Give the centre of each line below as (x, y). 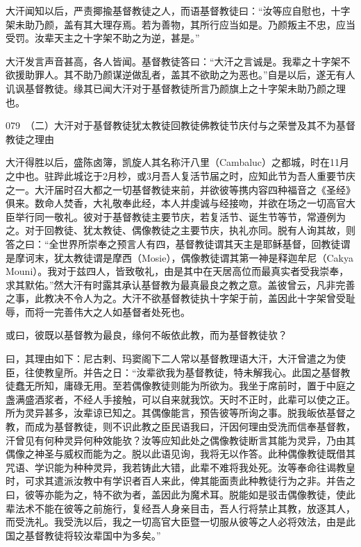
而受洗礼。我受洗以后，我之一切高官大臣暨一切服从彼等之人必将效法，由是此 (180, 522)
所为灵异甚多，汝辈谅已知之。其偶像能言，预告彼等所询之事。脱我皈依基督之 (180, 413)
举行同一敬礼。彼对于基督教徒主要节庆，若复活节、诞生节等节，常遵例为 (180, 216)
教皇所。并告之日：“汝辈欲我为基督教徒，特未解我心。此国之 (183, 372)
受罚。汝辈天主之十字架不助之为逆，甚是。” (103, 38)
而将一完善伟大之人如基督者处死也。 (107, 311)
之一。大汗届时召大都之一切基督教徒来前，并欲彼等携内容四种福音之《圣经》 (180, 189)
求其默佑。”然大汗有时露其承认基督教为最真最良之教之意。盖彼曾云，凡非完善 (180, 284)
